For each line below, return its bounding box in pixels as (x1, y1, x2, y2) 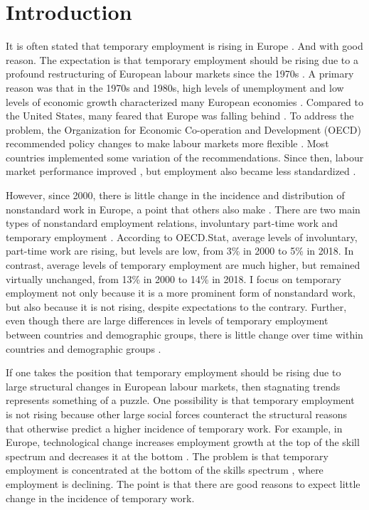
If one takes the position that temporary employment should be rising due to (6, 365, 341, 380)
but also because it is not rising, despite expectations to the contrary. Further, (6, 299, 347, 314)
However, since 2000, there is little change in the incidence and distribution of (6, 188, 345, 203)
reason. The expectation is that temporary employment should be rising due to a (6, 52, 358, 67)
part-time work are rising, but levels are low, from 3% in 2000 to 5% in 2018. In (6, 243, 354, 258)
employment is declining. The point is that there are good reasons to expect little (6, 476, 360, 491)
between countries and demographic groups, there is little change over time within (6, 327, 363, 341)
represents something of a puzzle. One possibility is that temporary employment (6, 393, 355, 408)
